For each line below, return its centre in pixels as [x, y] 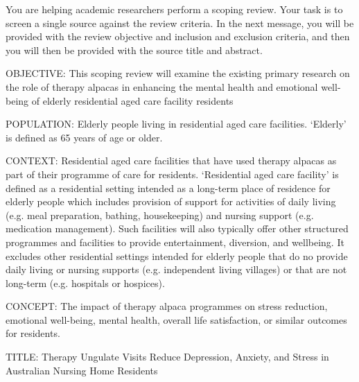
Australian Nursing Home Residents [82, 370]
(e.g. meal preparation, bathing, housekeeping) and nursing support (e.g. [160, 215]
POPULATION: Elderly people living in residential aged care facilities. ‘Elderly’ [176, 124]
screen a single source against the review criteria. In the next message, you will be [180, 23]
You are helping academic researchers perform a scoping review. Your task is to [174, 9]
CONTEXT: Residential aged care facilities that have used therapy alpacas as [171, 160]
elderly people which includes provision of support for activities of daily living [171, 201]
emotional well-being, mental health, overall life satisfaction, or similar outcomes [176, 319]
